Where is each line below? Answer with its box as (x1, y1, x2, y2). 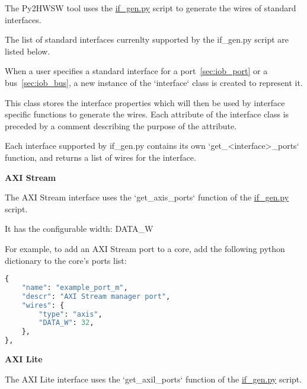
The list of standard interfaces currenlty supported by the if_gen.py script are (5, 33, 289, 46)
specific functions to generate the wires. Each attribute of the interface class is (5, 108, 289, 120)
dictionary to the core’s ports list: (5, 254, 127, 266)
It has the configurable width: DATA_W (5, 222, 153, 235)
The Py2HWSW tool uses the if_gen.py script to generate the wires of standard (5, 2, 296, 14)
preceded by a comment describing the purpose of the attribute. (5, 119, 237, 132)
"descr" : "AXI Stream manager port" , (21, 292, 171, 301)
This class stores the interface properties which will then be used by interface (5, 96, 285, 109)
